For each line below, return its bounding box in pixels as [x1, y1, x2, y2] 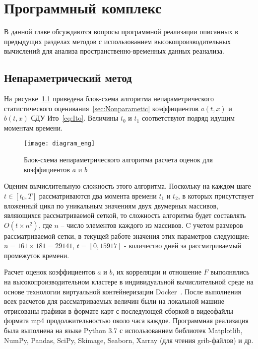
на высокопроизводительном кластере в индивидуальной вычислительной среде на [4, 277, 254, 287]
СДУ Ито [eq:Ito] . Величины [31, 113, 119, 123]
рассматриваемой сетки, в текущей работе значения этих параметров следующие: [4, 230, 250, 241]
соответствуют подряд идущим [141, 113, 235, 123]
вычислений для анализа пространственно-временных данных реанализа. [4, 46, 224, 56]
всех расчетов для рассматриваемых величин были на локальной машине [4, 296, 225, 306]
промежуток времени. [4, 250, 69, 260]
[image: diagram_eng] [24, 140, 95, 147]
